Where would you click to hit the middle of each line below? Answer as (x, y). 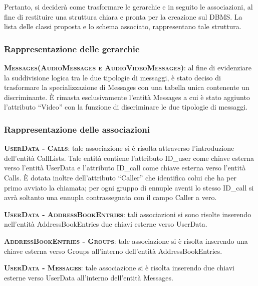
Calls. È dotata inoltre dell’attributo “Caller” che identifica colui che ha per (120, 177)
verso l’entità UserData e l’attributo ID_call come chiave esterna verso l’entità (125, 168)
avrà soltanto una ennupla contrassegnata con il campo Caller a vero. (110, 197)
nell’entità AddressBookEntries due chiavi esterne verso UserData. (106, 224)
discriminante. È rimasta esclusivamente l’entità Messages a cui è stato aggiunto (127, 97)
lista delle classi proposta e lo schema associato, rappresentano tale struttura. (123, 26)
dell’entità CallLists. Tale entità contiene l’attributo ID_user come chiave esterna (129, 158)
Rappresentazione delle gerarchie (72, 49)
